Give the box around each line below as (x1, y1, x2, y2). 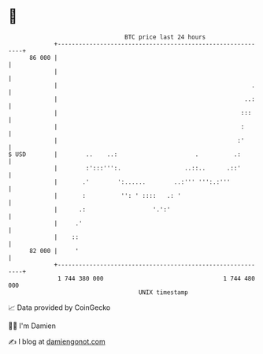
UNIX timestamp (138, 288, 189, 296)
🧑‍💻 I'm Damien (8, 321, 57, 330)
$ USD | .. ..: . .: (8, 150, 242, 158)
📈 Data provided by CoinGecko (8, 303, 111, 312)
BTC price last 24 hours (124, 33, 206, 41)
